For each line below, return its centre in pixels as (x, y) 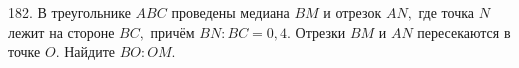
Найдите (89, 51)
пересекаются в (464, 31)
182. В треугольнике (69, 12)
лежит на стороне (61, 31)
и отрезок (352, 12)
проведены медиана (230, 12)
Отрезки (320, 31)
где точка (446, 12)
